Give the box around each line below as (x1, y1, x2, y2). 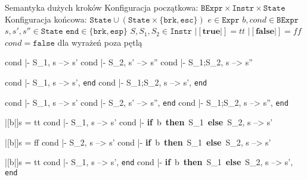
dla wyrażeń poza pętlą (57, 36, 142, 48)
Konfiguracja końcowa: (5, 12, 87, 25)
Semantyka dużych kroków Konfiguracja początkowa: (5, 1, 199, 13)
